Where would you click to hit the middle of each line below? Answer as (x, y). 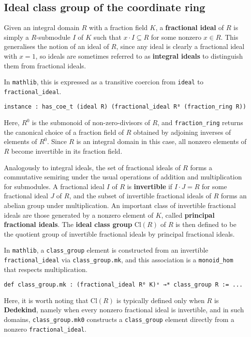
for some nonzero (176, 37)
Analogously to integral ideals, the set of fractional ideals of (92, 167)
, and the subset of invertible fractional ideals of (140, 196)
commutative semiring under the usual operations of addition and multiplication (123, 177)
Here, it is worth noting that (46, 300)
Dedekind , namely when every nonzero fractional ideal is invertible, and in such (124, 310)
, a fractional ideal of (190, 27)
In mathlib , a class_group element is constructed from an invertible (106, 250)
